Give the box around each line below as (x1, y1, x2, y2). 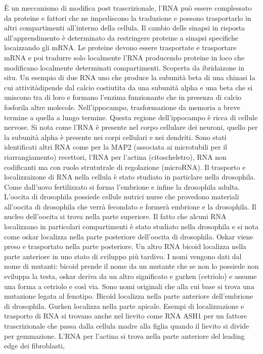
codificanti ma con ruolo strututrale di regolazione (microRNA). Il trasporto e (4, 161, 246, 172)
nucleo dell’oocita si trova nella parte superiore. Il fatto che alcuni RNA (4, 211, 227, 222)
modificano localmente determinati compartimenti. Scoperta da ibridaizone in (4, 62, 245, 73)
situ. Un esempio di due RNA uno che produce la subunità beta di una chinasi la (4, 72, 255, 83)
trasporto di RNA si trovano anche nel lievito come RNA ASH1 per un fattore (4, 310, 247, 321)
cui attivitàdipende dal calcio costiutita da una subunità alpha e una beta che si (4, 82, 253, 92)
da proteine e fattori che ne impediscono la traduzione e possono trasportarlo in (4, 12, 251, 23)
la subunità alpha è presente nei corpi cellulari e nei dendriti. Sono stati (4, 131, 227, 142)
